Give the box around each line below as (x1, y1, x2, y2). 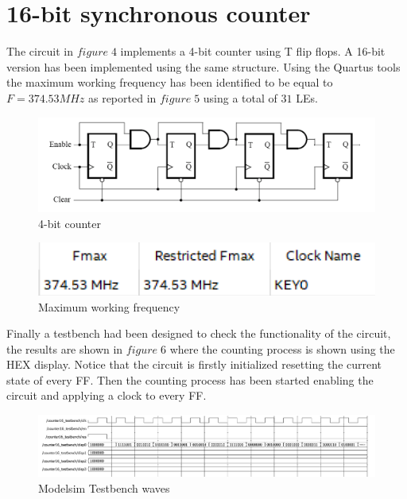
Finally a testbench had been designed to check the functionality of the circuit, (6, 325, 391, 342)
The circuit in (6, 43, 74, 60)
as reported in (87, 89, 157, 106)
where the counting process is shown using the (169, 340, 395, 357)
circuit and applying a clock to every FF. (6, 387, 207, 404)
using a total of (203, 89, 277, 106)
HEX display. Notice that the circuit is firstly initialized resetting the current (6, 356, 382, 373)
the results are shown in (6, 340, 123, 357)
